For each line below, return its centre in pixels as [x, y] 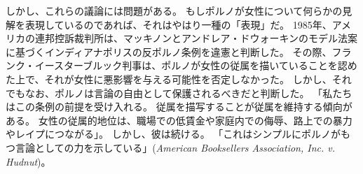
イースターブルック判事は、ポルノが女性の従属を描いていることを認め [196, 65]
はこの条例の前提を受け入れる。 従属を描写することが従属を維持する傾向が [179, 107]
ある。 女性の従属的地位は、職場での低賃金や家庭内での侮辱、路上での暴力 [179, 120]
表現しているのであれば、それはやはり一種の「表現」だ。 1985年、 [178, 24]
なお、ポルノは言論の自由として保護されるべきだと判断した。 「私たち [189, 93]
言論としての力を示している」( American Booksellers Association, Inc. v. [175, 147]
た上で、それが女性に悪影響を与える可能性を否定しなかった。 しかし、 [169, 79]
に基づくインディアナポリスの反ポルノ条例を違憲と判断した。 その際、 [169, 51]
